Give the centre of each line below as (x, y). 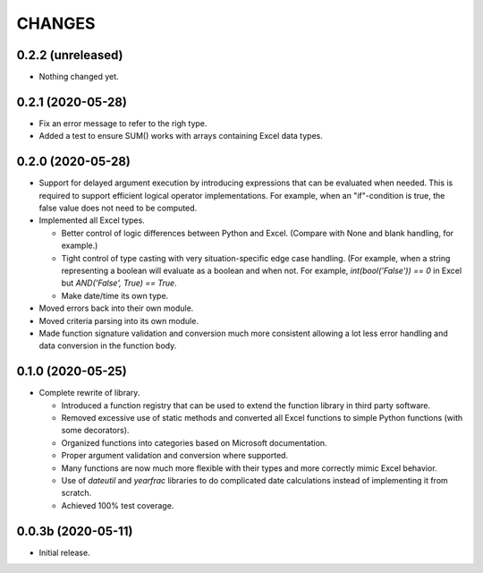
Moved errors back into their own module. (116, 308)
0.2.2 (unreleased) (70, 55)
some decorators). (95, 431)
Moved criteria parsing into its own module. (119, 321)
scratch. (76, 493)
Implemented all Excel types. (92, 220)
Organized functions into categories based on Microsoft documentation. (194, 442)
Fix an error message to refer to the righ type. (123, 123)
